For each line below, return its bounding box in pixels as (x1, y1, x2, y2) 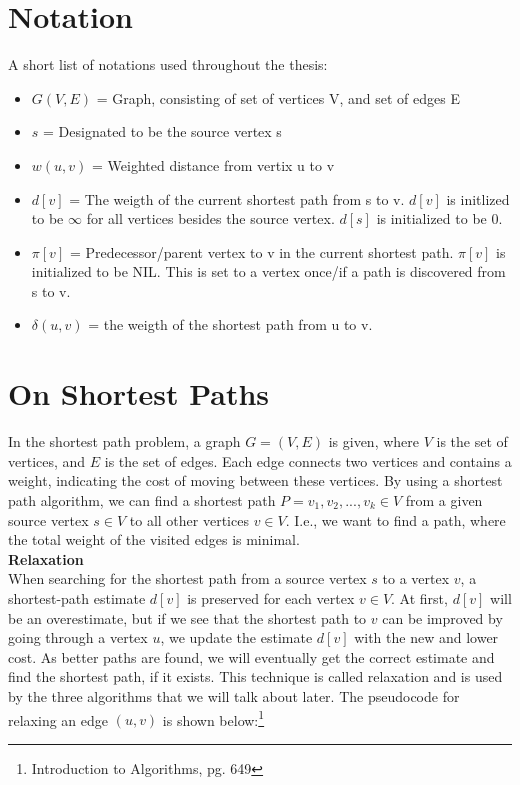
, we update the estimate (160, 627, 313, 648)
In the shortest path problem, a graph (8, 431, 241, 452)
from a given (405, 489, 483, 510)
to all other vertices (129, 509, 249, 530)
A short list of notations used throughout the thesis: (8, 54, 328, 75)
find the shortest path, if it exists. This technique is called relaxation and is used (8, 666, 503, 687)
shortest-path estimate (8, 587, 146, 608)
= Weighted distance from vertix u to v (92, 154, 335, 175)
